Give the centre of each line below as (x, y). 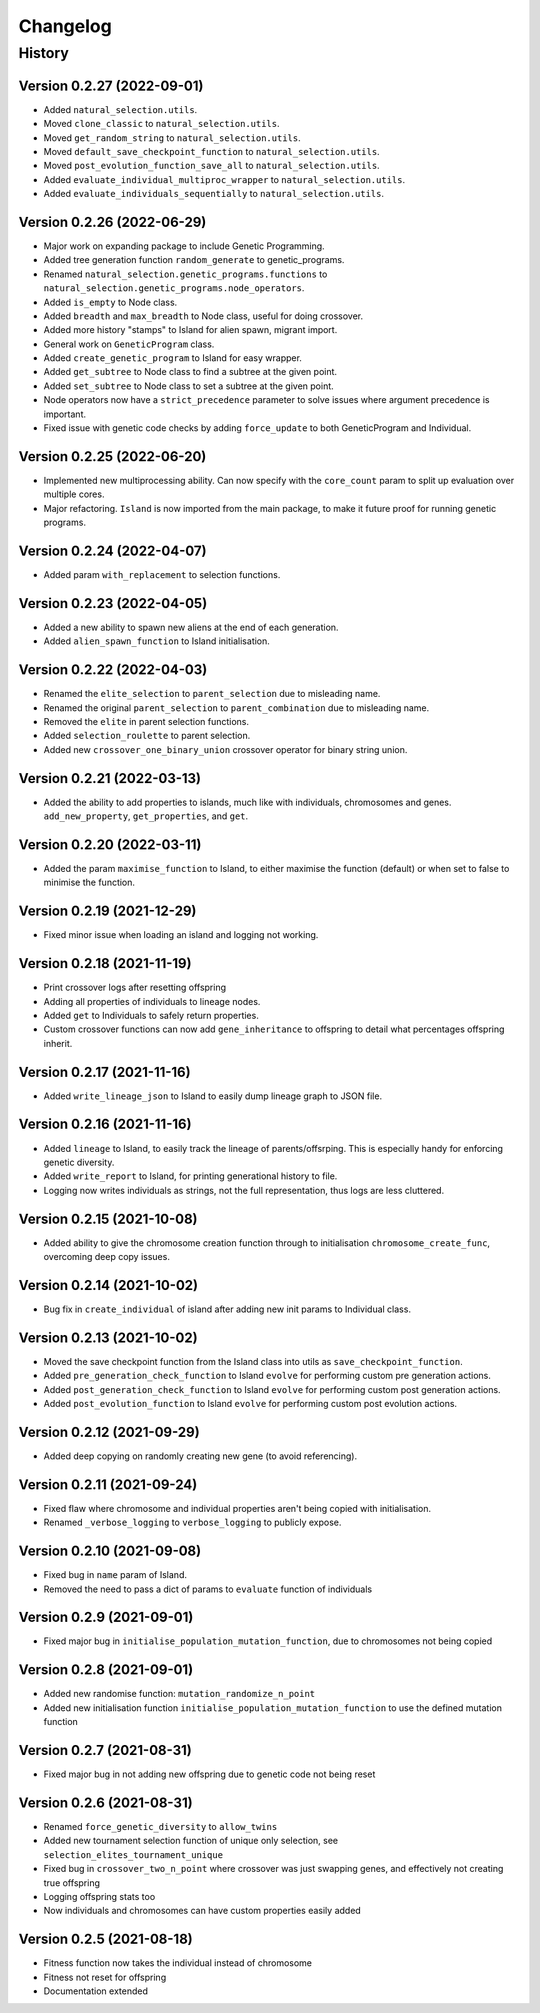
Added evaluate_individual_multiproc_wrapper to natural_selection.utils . (224, 179)
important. (65, 414)
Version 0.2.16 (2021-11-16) (105, 1124)
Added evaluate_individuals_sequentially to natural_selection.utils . (214, 194)
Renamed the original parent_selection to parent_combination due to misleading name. (236, 707)
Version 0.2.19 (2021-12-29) (107, 911)
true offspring (71, 1882)
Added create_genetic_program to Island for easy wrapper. (172, 358)
